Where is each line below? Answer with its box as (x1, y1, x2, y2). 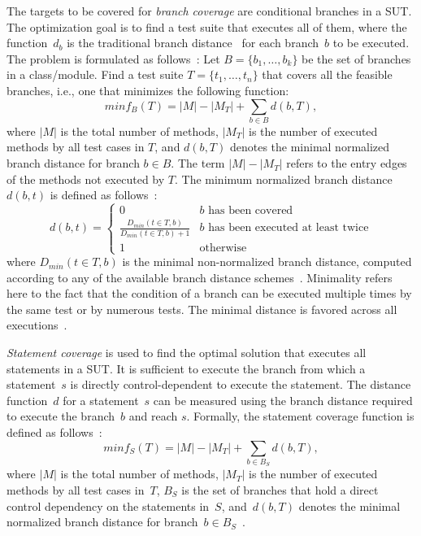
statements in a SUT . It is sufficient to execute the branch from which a (7, 360, 366, 377)
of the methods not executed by (7, 170, 165, 187)
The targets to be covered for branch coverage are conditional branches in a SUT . (7, 2, 412, 19)
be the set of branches (302, 50, 411, 67)
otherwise (199, 242, 247, 254)
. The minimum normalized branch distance (174, 170, 393, 187)
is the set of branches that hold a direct (181, 481, 379, 498)
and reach (128, 407, 178, 425)
